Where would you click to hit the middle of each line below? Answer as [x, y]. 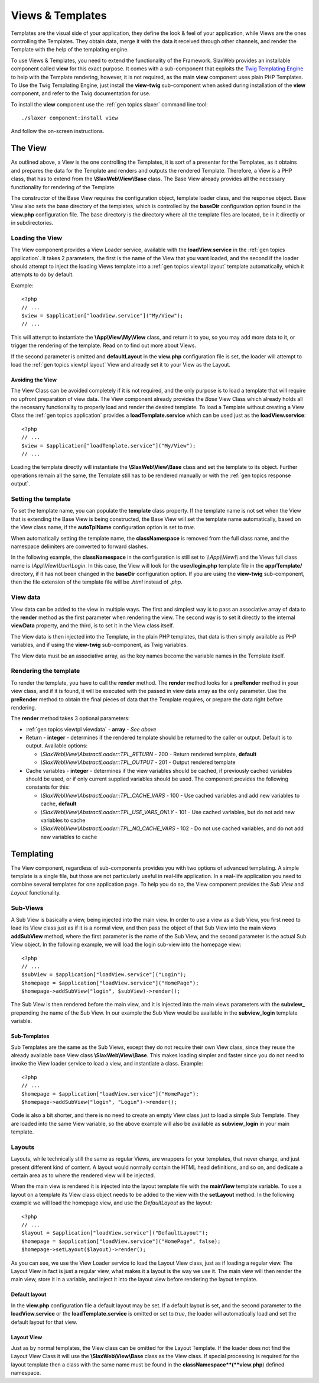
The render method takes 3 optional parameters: [70, 718]
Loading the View [36, 238]
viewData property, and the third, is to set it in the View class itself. [92, 626]
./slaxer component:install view [70, 118]
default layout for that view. [44, 1322]
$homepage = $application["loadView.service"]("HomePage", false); [121, 1241]
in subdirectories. [32, 223]
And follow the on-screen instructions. [58, 131]
